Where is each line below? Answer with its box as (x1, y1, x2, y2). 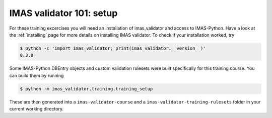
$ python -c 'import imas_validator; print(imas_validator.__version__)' (20, 45, 206, 51)
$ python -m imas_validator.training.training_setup (20, 86, 153, 91)
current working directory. (9, 106, 64, 112)
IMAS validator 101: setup (9, 8, 118, 19)
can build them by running (9, 72, 64, 78)
